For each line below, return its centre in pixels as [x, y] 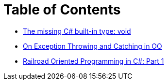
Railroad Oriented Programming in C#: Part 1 [93, 61]
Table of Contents [62, 10]
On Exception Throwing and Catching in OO [92, 46]
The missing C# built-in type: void [77, 31]
